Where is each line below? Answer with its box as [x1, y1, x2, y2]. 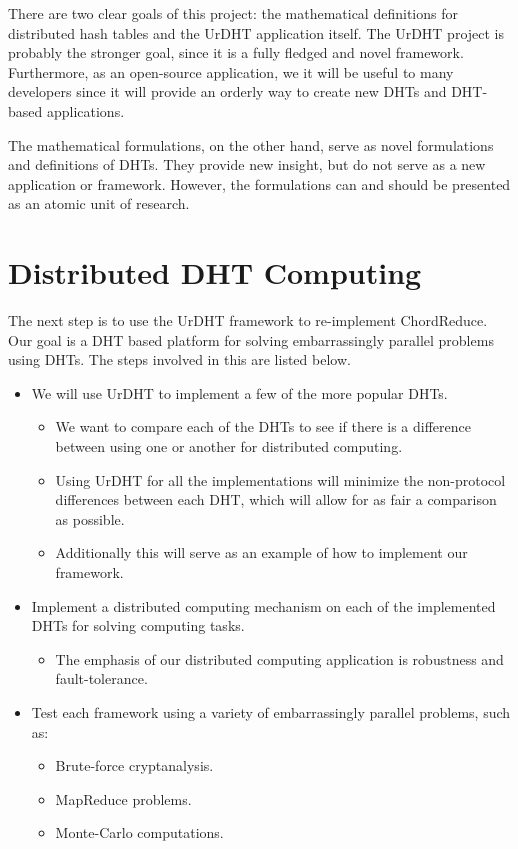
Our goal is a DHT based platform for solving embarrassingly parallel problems [8, 329, 494, 350]
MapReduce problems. [55, 788, 192, 809]
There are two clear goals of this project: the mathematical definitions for [8, 3, 458, 23]
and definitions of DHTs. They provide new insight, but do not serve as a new [8, 154, 486, 175]
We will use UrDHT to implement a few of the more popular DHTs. [31, 382, 448, 403]
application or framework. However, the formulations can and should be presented [8, 173, 511, 194]
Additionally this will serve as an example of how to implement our [55, 542, 468, 563]
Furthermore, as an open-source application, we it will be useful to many [8, 61, 454, 82]
